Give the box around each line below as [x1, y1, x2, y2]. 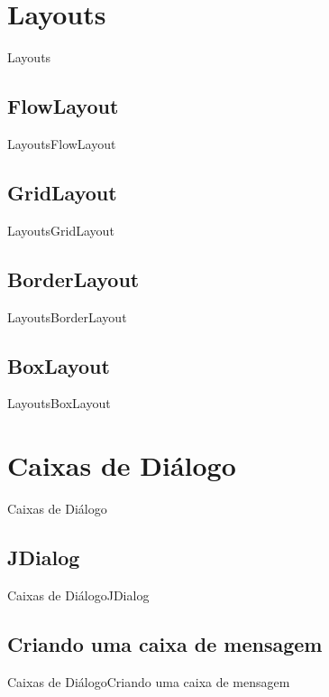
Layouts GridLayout [7, 220, 114, 239]
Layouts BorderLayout [7, 307, 127, 326]
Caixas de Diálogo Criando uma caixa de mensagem [7, 672, 290, 691]
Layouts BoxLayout [7, 394, 111, 413]
